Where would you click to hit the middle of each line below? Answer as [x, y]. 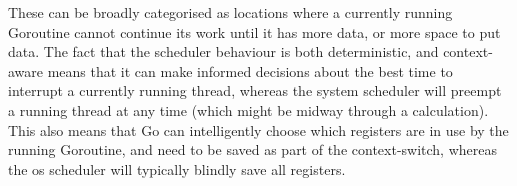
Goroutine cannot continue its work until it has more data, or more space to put [254, 31]
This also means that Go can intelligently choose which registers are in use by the [258, 129]
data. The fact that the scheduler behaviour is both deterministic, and [223, 51]
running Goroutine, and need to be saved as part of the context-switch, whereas [253, 149]
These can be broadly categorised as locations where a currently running [230, 12]
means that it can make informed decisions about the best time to [250, 70]
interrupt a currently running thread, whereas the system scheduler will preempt [255, 90]
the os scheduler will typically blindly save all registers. [177, 168]
